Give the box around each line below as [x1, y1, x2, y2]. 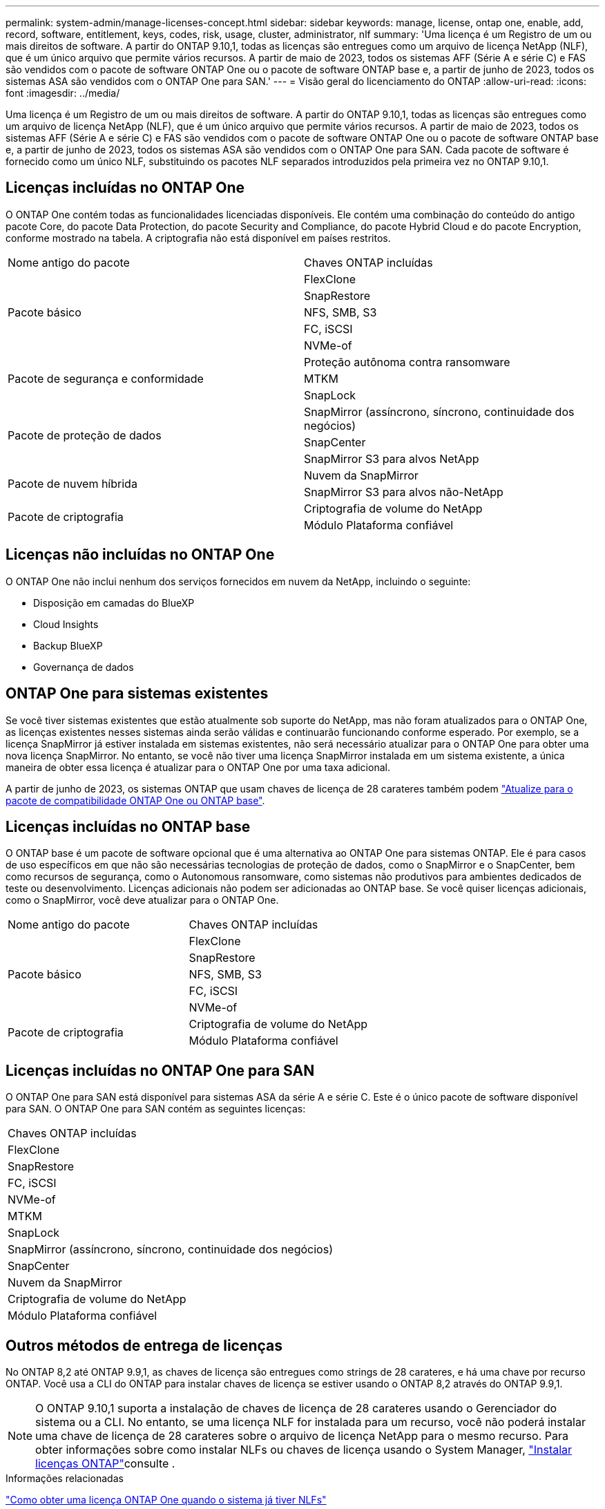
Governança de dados [33, 661, 134, 673]
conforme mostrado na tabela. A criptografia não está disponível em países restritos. [6, 231, 391, 244]
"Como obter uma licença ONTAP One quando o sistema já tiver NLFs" [6, 1494, 327, 1506]
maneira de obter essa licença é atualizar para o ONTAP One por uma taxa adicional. [6, 761, 390, 773]
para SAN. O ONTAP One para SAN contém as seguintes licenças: [6, 1103, 306, 1115]
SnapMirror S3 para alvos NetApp [304, 451, 479, 466]
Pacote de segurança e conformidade [8, 371, 204, 386]
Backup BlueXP [33, 639, 103, 652]
